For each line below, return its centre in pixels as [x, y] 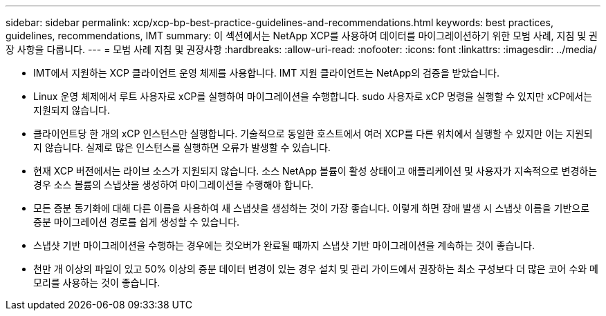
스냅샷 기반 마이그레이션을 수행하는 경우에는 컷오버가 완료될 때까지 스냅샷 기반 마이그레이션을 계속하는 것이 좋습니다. [284, 245]
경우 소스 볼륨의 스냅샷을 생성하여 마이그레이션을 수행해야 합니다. [174, 185]
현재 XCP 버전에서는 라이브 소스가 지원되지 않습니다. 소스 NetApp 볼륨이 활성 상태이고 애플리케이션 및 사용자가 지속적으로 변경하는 [315, 171]
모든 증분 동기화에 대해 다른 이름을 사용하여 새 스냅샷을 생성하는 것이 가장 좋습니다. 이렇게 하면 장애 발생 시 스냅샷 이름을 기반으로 [312, 208]
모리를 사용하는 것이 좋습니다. [97, 283]
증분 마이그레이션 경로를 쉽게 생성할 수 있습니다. [137, 222]
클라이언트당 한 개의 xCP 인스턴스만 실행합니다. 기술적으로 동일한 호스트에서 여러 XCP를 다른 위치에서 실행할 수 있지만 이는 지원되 [313, 134]
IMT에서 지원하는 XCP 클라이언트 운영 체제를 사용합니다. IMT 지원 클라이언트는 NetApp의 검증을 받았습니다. [266, 73]
